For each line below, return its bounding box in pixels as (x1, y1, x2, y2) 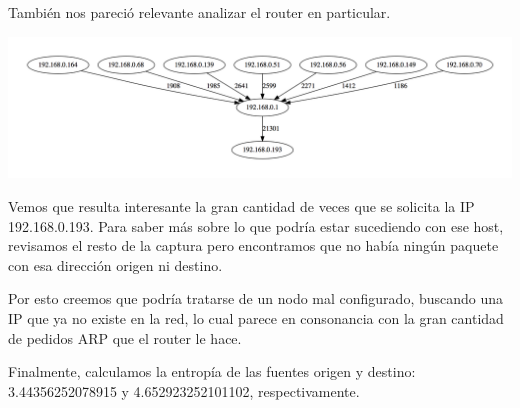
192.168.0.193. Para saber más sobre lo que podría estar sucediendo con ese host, (8, 215, 504, 236)
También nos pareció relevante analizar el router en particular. (8, 2, 391, 22)
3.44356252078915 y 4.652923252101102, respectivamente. (8, 380, 360, 401)
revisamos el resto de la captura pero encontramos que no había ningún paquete (8, 235, 499, 256)
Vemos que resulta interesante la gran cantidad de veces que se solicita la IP (8, 195, 475, 216)
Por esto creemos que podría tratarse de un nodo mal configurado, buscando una (8, 288, 504, 309)
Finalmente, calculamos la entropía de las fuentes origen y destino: (8, 361, 416, 382)
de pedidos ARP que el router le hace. (8, 327, 242, 348)
